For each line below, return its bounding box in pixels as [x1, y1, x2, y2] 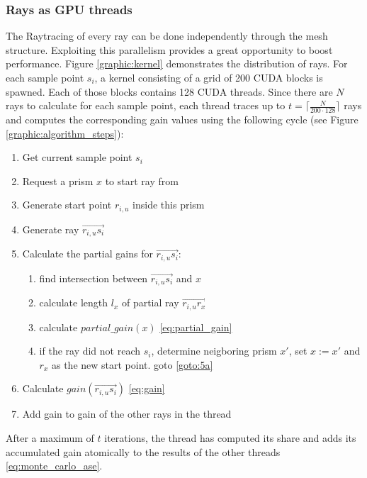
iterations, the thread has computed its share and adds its [104, 430, 356, 445]
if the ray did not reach [39, 343, 141, 358]
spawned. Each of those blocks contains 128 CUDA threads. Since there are [6, 84, 333, 99]
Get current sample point [22, 150, 132, 165]
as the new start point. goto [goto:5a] [51, 357, 213, 372]
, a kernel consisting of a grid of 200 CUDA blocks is [94, 70, 323, 84]
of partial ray [121, 295, 179, 310]
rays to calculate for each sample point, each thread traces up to [6, 98, 286, 113]
